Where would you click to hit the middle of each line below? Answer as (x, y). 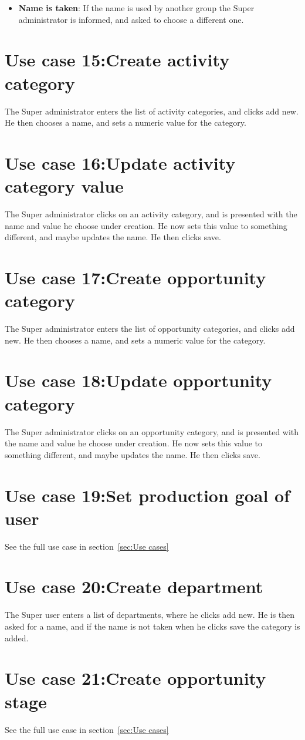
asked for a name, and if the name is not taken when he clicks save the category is (152, 626)
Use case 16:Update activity (120, 162)
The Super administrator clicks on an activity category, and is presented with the (151, 214)
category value (64, 186)
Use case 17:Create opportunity (135, 277)
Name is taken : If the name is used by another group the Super (136, 8)
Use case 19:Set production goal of (147, 495)
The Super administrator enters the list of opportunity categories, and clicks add (150, 329)
